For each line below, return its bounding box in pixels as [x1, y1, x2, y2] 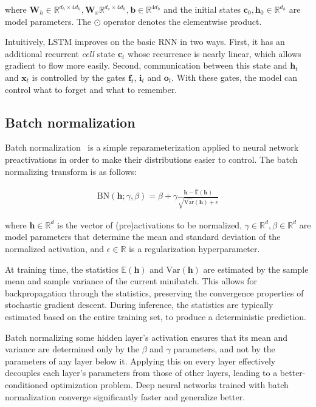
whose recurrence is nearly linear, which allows [128, 47, 301, 60]
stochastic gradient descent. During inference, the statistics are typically [5, 298, 273, 311]
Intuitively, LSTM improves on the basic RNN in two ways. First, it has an [5, 35, 285, 48]
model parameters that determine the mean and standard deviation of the [5, 230, 281, 243]
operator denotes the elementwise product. [103, 15, 262, 27]
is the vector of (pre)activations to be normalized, [57, 218, 242, 231]
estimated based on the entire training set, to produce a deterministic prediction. [5, 310, 306, 323]
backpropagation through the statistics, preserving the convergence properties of [5, 286, 304, 299]
